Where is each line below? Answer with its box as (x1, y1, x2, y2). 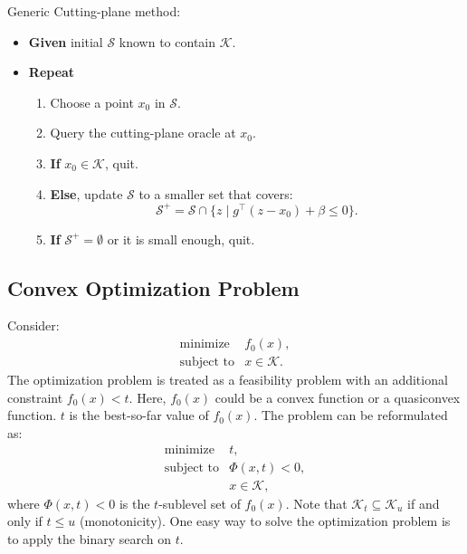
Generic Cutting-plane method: (7, 2, 181, 20)
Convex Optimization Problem (7, 273, 300, 301)
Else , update (50, 184, 123, 203)
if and (407, 493, 440, 512)
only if (7, 511, 43, 530)
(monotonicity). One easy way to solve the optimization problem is (79, 511, 451, 530)
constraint (7, 387, 63, 406)
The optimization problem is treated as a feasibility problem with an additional (7, 370, 448, 389)
